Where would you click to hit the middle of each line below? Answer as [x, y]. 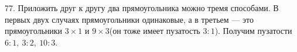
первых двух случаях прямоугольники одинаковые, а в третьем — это [129, 19]
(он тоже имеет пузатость [155, 31]
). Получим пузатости [253, 31]
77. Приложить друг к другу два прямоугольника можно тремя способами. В [142, 8]
